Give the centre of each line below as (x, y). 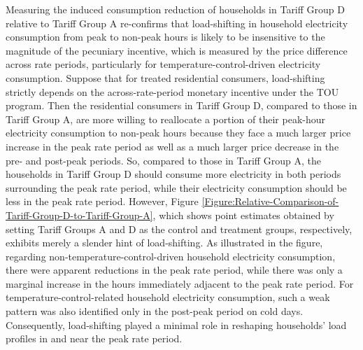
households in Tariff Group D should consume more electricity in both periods (173, 174)
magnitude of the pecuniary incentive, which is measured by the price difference (177, 50)
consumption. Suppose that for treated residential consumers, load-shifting (165, 77)
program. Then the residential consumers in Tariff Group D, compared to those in (181, 105)
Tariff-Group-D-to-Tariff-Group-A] (79, 215)
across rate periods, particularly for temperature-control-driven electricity (163, 64)
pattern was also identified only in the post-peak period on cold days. (155, 311)
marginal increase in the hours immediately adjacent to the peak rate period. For (180, 283)
